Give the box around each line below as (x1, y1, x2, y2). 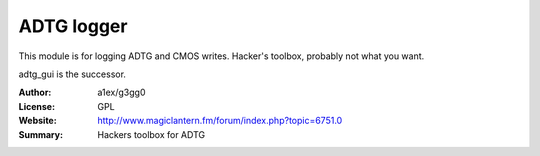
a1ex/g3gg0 (97, 86, 146, 99)
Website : (18, 115, 57, 127)
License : (18, 100, 55, 112)
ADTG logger (18, 15, 128, 37)
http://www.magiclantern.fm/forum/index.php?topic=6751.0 (97, 115, 343, 127)
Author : (18, 86, 52, 99)
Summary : (18, 128, 64, 140)
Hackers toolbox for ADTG (97, 128, 206, 140)
